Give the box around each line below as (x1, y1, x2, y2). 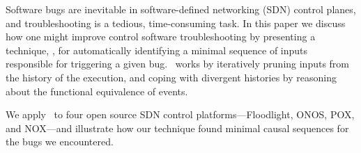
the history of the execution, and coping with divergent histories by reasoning (6, 70, 337, 84)
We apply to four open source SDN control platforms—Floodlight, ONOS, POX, (6, 107, 355, 122)
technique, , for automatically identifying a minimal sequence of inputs (6, 42, 308, 57)
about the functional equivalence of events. (6, 83, 188, 98)
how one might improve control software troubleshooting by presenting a (6, 29, 316, 44)
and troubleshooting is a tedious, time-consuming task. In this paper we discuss (6, 15, 346, 30)
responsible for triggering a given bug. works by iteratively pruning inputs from (6, 56, 350, 71)
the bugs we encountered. (6, 134, 114, 149)
